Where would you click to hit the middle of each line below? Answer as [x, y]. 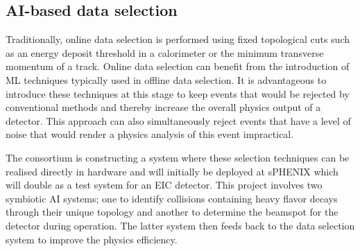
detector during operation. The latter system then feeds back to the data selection [180, 225]
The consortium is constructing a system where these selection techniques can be [178, 157]
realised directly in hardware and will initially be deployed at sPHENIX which [172, 171]
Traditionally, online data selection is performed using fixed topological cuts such [178, 39]
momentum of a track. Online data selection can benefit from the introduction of [178, 66]
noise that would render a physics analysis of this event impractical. [150, 134]
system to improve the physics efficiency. [92, 239]
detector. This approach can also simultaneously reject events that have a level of [178, 120]
